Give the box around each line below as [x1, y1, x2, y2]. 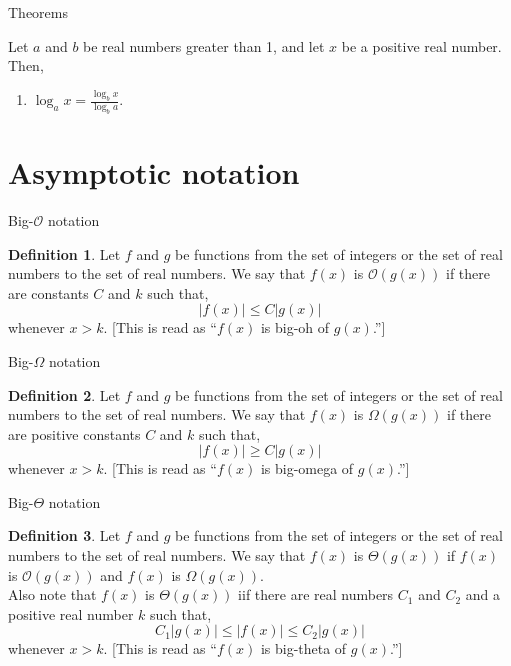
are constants [8, 282, 89, 303]
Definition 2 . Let [8, 384, 121, 405]
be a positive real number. [341, 35, 502, 56]
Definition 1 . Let [8, 243, 121, 264]
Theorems [8, 2, 68, 22]
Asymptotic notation [8, 152, 300, 193]
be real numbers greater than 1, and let [83, 35, 325, 56]
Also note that [8, 584, 97, 605]
